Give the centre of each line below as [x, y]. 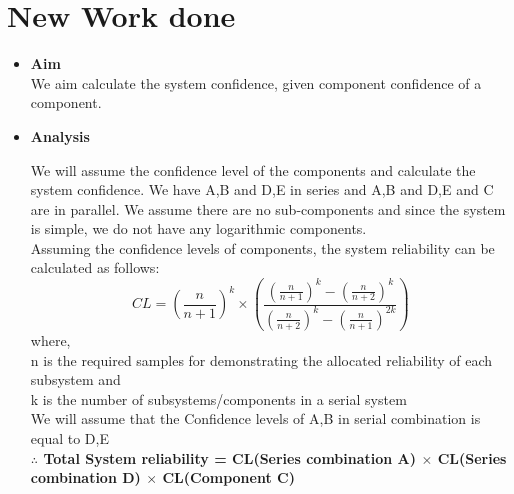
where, [50, 340]
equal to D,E [69, 437]
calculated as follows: [95, 267]
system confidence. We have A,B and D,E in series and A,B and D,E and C [262, 189]
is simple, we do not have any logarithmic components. [198, 228]
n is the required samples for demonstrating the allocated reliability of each [261, 359]
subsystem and [75, 379]
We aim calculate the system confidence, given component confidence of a [256, 82]
